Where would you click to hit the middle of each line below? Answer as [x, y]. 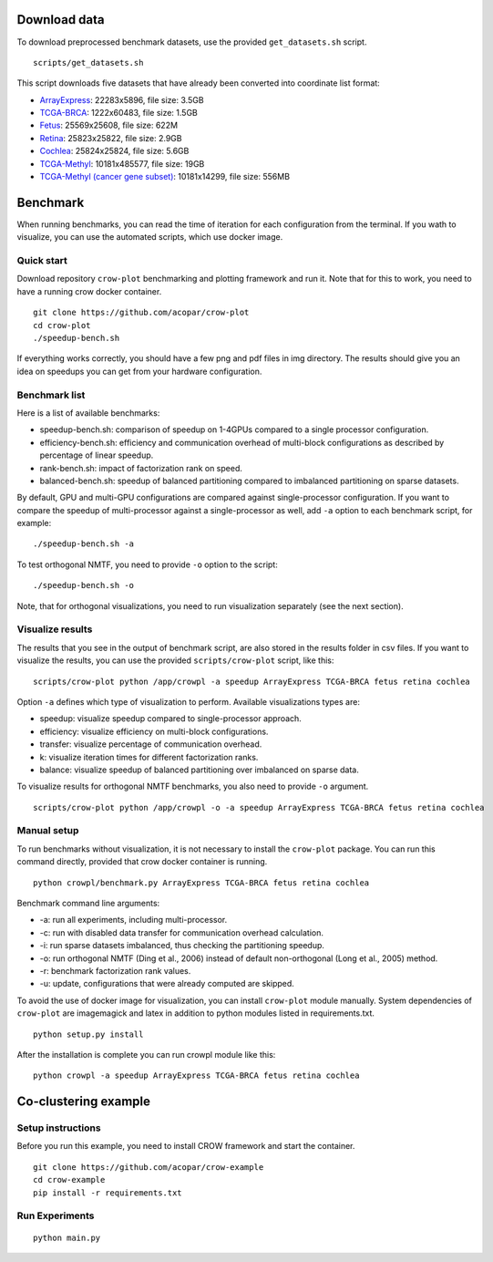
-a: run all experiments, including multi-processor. [134, 920]
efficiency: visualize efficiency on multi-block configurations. [154, 731]
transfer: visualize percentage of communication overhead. [151, 744]
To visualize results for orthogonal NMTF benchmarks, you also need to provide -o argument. [193, 786]
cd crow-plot [62, 325]
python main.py [67, 1237]
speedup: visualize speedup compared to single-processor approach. [171, 719]
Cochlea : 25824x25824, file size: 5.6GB [114, 151]
